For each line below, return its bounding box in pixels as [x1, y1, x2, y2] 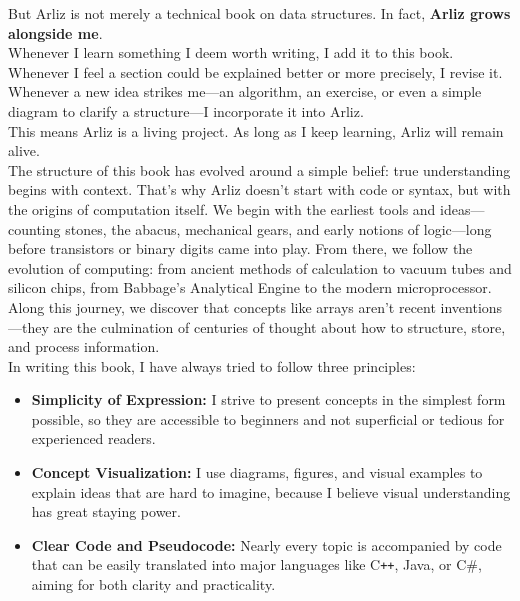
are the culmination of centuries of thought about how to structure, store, [53, 316, 506, 337]
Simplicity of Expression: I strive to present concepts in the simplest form [31, 389, 506, 410]
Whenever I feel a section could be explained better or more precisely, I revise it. [8, 61, 503, 82]
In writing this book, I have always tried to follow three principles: [8, 355, 416, 376]
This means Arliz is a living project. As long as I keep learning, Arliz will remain [8, 120, 504, 141]
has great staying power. [31, 501, 181, 522]
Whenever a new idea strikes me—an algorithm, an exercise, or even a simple [8, 81, 482, 102]
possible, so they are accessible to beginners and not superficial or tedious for [31, 408, 505, 429]
